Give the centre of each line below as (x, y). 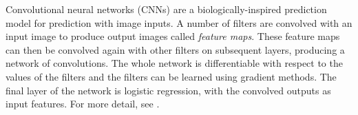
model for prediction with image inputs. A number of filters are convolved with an (179, 22)
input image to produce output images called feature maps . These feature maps (173, 36)
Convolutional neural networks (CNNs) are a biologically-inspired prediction (166, 9)
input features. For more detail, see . (83, 104)
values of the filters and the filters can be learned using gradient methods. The (171, 76)
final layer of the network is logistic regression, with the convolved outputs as (168, 90)
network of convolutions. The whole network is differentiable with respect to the (174, 63)
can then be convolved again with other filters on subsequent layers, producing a (175, 49)
